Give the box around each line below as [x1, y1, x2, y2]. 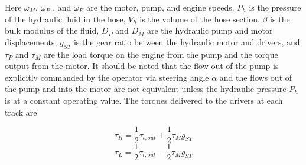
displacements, [5, 35, 57, 48]
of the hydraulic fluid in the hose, [5, 12, 126, 25]
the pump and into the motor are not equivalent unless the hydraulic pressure [5, 82, 287, 95]
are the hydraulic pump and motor [147, 24, 273, 37]
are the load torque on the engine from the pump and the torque [44, 48, 278, 60]
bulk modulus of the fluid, [5, 24, 99, 37]
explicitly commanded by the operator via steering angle [5, 71, 209, 83]
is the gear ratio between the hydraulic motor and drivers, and [73, 35, 300, 48]
